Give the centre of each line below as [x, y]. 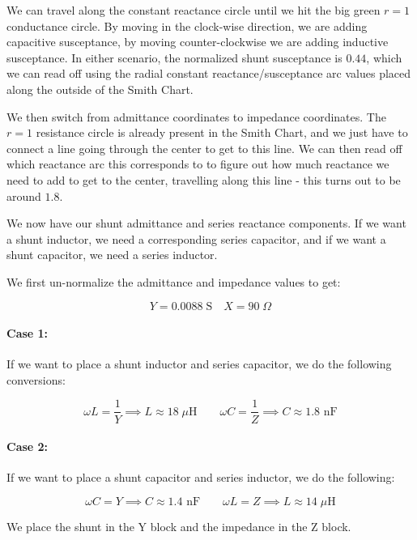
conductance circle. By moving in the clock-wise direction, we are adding [187, 26]
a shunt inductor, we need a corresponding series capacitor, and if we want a [196, 238]
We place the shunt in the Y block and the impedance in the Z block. [179, 526]
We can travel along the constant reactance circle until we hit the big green [194, 10]
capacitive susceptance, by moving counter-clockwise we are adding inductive [198, 42]
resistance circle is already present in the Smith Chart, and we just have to [222, 132]
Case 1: [28, 333]
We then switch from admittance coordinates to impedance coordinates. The [196, 116]
